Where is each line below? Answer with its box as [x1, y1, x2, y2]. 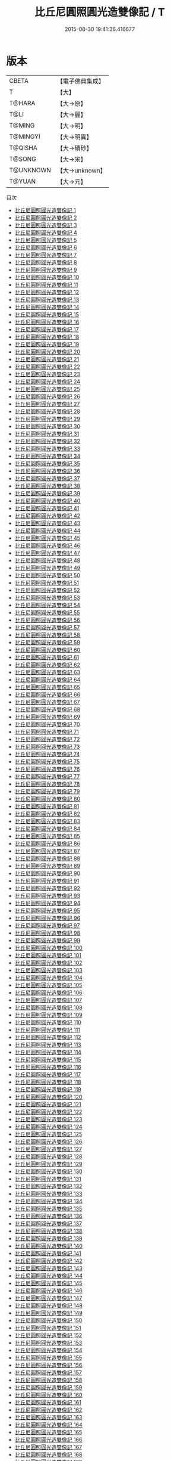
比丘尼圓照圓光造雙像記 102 [14, 959, 83, 966]
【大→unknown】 [56, 166, 106, 175]
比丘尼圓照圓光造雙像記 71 [14, 728, 79, 735]
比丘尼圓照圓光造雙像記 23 [14, 370, 80, 377]
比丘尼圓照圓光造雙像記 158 [14, 1376, 83, 1384]
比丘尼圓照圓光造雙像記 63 [14, 668, 81, 675]
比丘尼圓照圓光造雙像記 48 [14, 557, 81, 564]
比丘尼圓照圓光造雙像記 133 [14, 1190, 83, 1197]
